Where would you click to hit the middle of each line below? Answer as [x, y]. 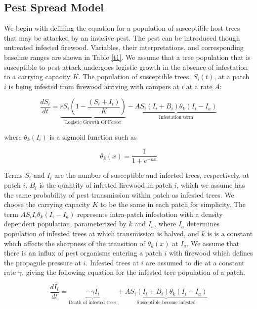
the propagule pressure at [43, 262]
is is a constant [230, 233]
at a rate [199, 86]
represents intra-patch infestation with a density [150, 214]
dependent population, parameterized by [65, 224]
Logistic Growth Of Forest [93, 123]
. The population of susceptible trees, [135, 77]
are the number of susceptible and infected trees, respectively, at [152, 175]
